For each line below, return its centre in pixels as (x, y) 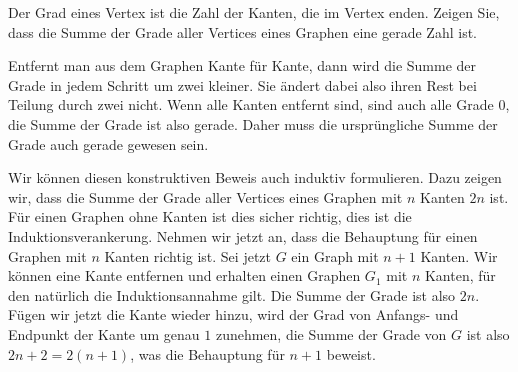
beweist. (351, 353)
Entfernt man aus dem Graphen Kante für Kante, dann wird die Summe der (242, 65)
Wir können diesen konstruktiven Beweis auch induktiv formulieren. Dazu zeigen (255, 177)
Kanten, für (460, 275)
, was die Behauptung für (207, 353)
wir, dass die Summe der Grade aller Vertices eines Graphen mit (205, 196)
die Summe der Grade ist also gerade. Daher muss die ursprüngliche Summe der (253, 123)
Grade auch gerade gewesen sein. (108, 143)
